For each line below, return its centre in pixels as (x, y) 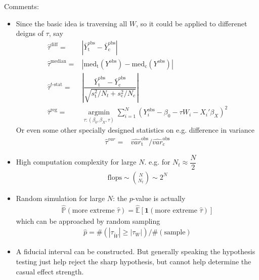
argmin (99, 113)
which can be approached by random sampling (88, 221)
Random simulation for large (60, 198)
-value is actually (159, 198)
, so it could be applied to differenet (191, 23)
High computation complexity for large (76, 162)
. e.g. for (157, 162)
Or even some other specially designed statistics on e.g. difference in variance (135, 130)
